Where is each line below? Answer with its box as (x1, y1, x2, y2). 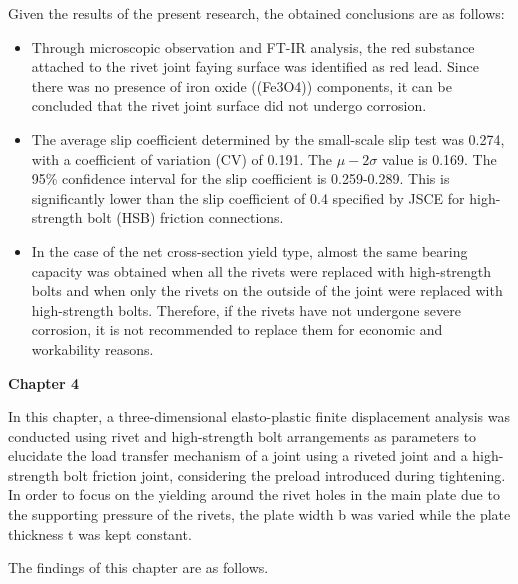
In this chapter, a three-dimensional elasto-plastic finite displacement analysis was (8, 406, 510, 427)
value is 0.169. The (381, 148, 497, 169)
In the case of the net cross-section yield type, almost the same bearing (31, 240, 468, 261)
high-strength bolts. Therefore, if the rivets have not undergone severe (31, 299, 461, 320)
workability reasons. (31, 338, 154, 359)
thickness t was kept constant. (8, 523, 192, 544)
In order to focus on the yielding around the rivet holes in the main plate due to (8, 484, 500, 505)
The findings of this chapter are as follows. (8, 557, 269, 578)
